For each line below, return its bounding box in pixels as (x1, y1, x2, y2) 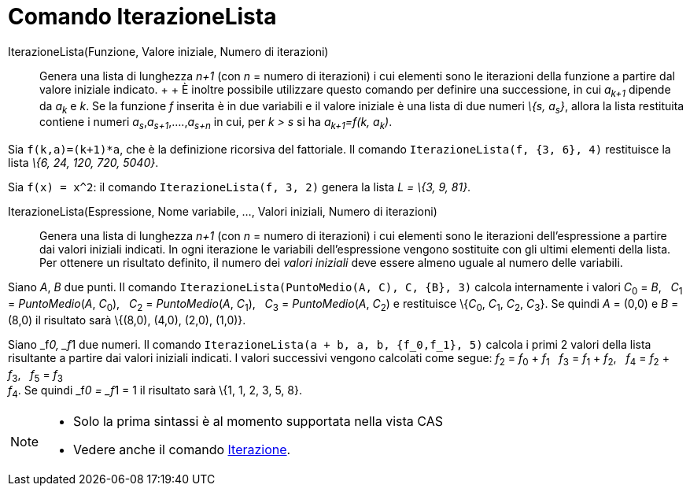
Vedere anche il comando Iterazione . (73, 442, 291, 458)
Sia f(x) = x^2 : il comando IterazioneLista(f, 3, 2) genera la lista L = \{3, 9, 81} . (8, 180, 471, 194)
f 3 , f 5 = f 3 (8, 367, 64, 384)
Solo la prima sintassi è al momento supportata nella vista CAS (73, 413, 443, 430)
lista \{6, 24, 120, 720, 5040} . (8, 156, 159, 170)
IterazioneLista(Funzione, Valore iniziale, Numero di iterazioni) (8, 44, 329, 58)
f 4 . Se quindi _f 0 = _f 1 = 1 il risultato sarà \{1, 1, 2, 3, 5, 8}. (8, 383, 302, 401)
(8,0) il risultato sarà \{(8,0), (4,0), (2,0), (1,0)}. (8, 313, 246, 327)
